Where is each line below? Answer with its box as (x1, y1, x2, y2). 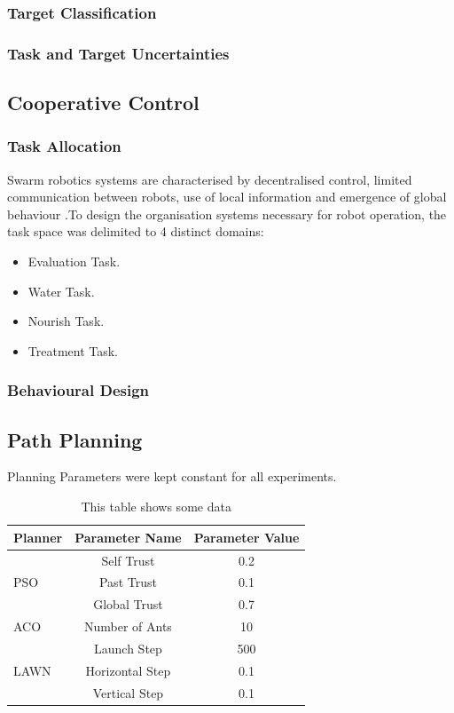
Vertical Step (92, 683, 164, 701)
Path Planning (7, 425, 143, 453)
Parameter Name (74, 527, 182, 546)
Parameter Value (193, 527, 300, 546)
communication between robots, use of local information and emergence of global (7, 187, 447, 206)
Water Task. (27, 281, 95, 300)
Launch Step (94, 638, 162, 657)
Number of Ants (83, 617, 172, 636)
